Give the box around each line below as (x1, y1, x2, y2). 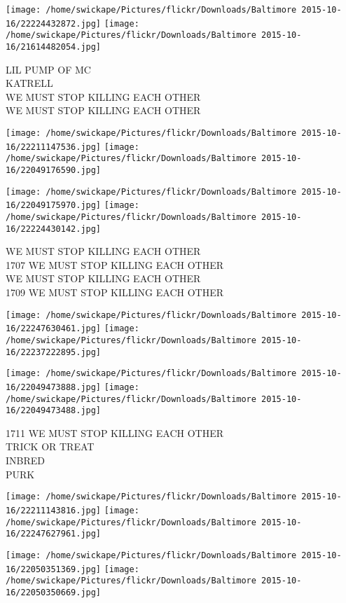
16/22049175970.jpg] (6, 200, 102, 211)
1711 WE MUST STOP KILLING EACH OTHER (6, 425, 224, 440)
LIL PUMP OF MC (6, 62, 91, 76)
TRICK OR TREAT (6, 439, 95, 454)
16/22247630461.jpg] (6, 324, 102, 334)
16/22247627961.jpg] (6, 529, 102, 539)
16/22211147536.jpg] (6, 141, 102, 152)
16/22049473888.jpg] (6, 382, 102, 392)
